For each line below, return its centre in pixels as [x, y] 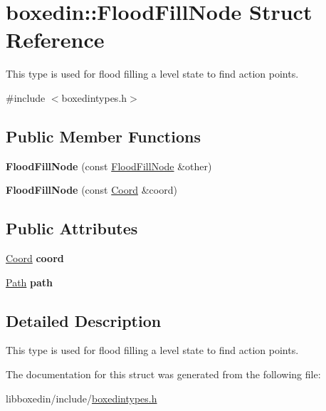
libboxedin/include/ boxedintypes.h [81, 398]
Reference [55, 40]
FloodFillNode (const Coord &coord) [91, 190]
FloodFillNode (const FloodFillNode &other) [109, 166]
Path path [30, 282]
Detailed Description [84, 320]
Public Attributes [72, 228]
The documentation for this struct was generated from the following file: [163, 374]
